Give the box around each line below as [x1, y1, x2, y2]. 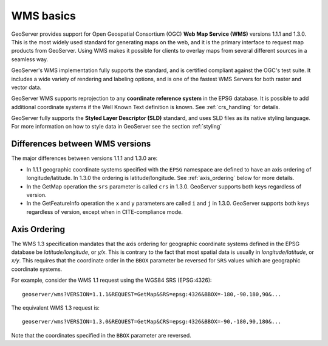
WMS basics [11, 9, 76, 22]
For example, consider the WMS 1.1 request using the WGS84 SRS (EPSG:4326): [11, 276, 212, 284]
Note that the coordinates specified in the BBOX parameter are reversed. [11, 331, 191, 339]
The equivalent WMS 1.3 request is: [11, 304, 100, 311]
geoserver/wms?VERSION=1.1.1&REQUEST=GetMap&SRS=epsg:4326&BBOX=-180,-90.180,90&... [22, 291, 282, 298]
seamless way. [11, 55, 49, 63]
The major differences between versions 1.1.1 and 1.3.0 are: [11, 155, 158, 162]
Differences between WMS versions [11, 139, 151, 149]
